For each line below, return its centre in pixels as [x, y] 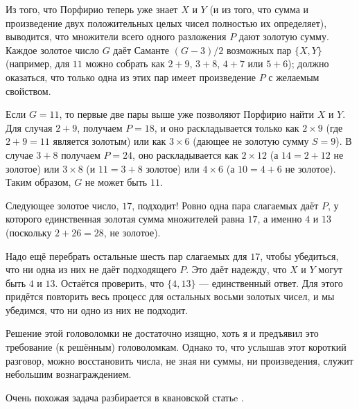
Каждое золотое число [52, 50]
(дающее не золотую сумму [251, 141]
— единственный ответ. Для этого [271, 282]
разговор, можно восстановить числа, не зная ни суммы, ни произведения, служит [179, 360]
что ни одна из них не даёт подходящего [91, 269]
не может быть [116, 182]
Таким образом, [38, 182]
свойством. [28, 90]
